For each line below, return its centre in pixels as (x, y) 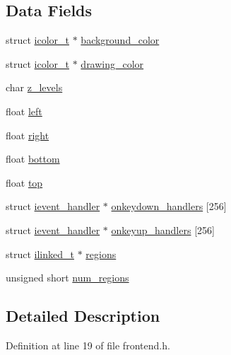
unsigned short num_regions (67, 278)
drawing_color (112, 63)
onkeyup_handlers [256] (163, 229)
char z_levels (34, 87)
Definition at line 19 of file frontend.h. (88, 345)
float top (24, 182)
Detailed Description (83, 316)
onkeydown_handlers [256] (169, 206)
